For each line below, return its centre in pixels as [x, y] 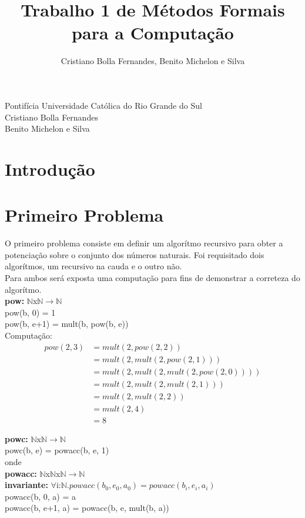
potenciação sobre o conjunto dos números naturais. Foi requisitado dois [135, 254]
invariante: [26, 485]
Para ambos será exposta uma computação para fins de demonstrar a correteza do [152, 277]
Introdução [50, 168]
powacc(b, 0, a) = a [40, 496]
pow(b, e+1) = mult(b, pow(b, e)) [67, 324]
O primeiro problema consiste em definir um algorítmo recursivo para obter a [144, 243]
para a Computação [153, 33]
